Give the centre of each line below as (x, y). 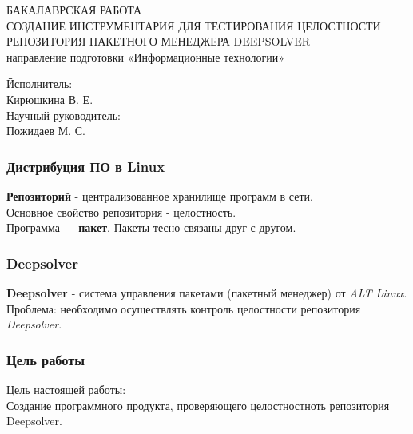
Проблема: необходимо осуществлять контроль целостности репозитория (184, 308)
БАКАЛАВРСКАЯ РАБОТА (74, 10)
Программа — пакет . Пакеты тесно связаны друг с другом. (151, 227)
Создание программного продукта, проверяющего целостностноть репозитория (198, 405)
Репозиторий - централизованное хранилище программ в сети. (160, 195)
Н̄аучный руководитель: (64, 115)
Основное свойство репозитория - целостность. (121, 211)
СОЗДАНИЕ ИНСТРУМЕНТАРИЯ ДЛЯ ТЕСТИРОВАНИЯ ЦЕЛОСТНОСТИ (194, 25)
